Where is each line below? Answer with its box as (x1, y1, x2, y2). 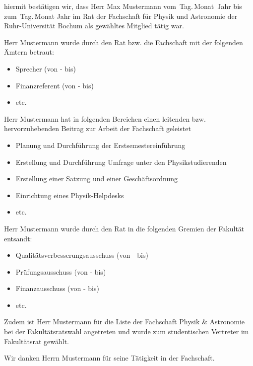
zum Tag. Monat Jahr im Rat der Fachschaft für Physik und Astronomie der (4, 10, 238, 21)
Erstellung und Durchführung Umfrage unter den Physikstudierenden (15, 156, 227, 167)
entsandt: (4, 233, 32, 243)
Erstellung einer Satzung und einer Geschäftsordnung (15, 173, 178, 184)
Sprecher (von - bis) (15, 63, 76, 73)
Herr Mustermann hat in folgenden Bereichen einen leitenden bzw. (4, 113, 206, 124)
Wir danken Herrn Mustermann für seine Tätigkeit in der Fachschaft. (4, 353, 215, 363)
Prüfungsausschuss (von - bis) (15, 266, 106, 277)
